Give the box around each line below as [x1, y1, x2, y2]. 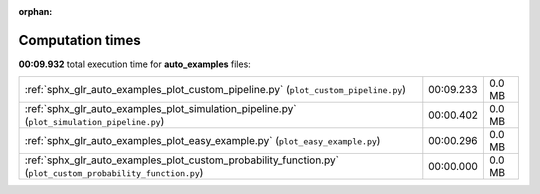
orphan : [18, 6, 53, 17]
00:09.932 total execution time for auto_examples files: [18, 58, 252, 70]
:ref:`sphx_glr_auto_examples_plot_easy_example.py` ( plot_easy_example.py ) [24, 134, 381, 148]
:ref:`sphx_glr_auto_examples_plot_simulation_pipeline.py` [24, 102, 297, 116]
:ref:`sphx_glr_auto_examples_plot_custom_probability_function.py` [24, 153, 340, 167]
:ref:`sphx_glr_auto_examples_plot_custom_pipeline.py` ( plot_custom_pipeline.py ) [24, 83, 407, 97]
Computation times [18, 31, 141, 49]
